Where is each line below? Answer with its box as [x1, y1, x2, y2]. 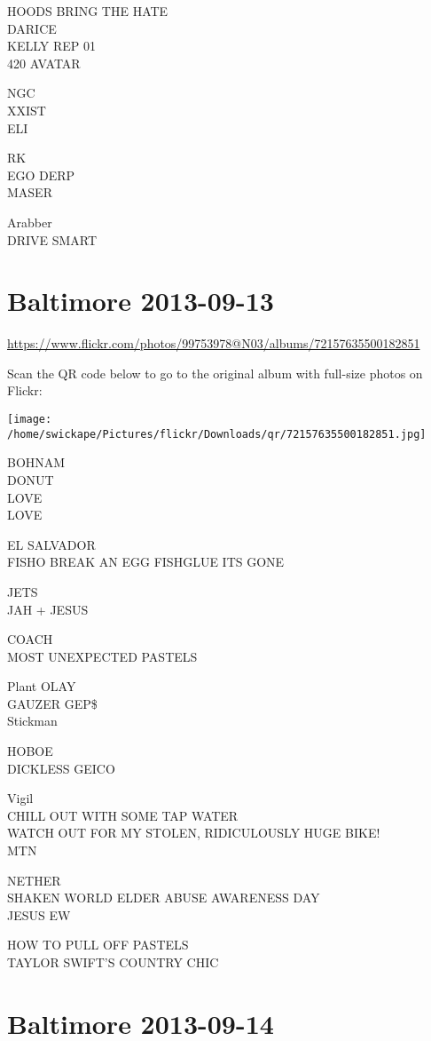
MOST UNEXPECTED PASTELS [7, 647, 198, 665]
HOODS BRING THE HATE [7, 2, 168, 20]
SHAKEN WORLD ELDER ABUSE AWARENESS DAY [7, 888, 320, 907]
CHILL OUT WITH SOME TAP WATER [7, 806, 239, 824]
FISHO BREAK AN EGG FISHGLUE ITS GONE [7, 552, 285, 571]
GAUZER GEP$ [7, 694, 98, 712]
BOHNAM [7, 453, 66, 472]
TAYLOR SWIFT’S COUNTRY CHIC [7, 953, 219, 971]
